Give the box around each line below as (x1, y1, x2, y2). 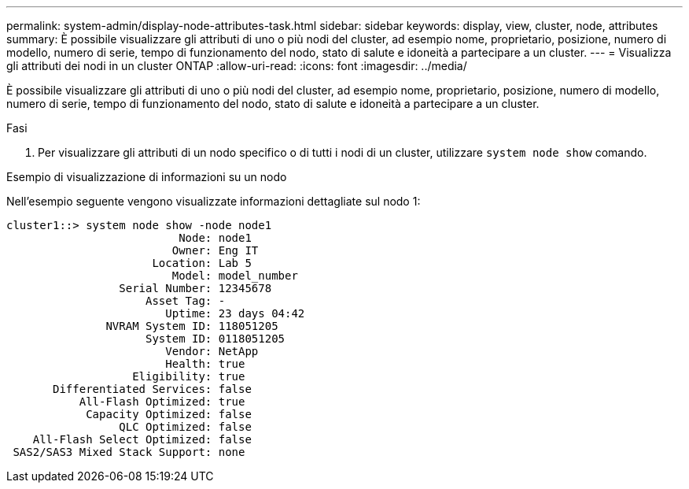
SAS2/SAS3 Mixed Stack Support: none (13, 446, 245, 458)
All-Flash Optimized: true (79, 395, 245, 408)
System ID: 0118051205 (146, 332, 286, 345)
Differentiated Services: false (53, 383, 252, 395)
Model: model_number (171, 269, 298, 282)
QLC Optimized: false (119, 420, 252, 433)
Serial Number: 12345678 (119, 282, 272, 295)
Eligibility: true (132, 370, 245, 383)
